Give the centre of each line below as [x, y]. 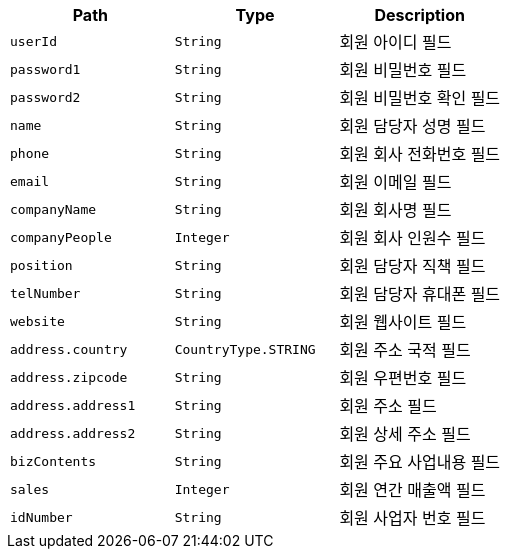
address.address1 [73, 405]
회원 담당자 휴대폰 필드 [420, 294]
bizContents [53, 461]
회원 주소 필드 [388, 406]
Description [419, 15]
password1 [45, 69]
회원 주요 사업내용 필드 [420, 462]
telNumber [45, 293]
